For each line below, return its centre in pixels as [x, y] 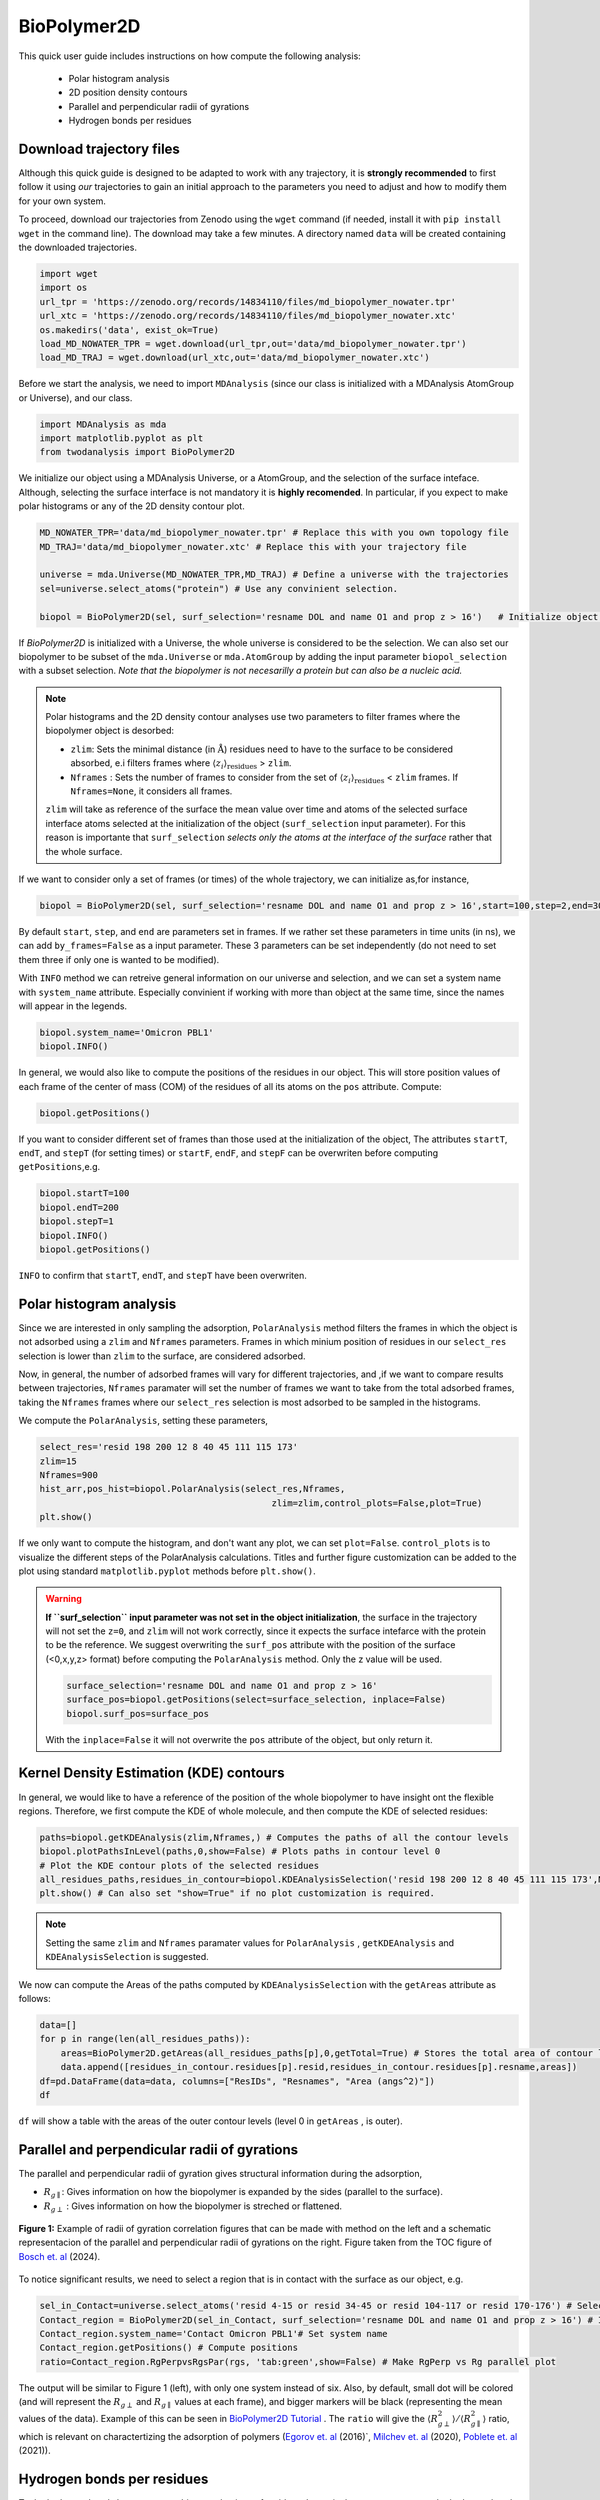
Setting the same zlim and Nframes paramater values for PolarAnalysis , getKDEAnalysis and [250, 1942]
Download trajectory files [99, 148]
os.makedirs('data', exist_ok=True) [129, 329]
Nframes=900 [69, 1474]
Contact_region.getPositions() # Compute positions [169, 2348]
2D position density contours [128, 92]
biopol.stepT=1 [76, 1221]
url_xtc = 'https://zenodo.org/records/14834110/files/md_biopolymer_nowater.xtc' [248, 316]
